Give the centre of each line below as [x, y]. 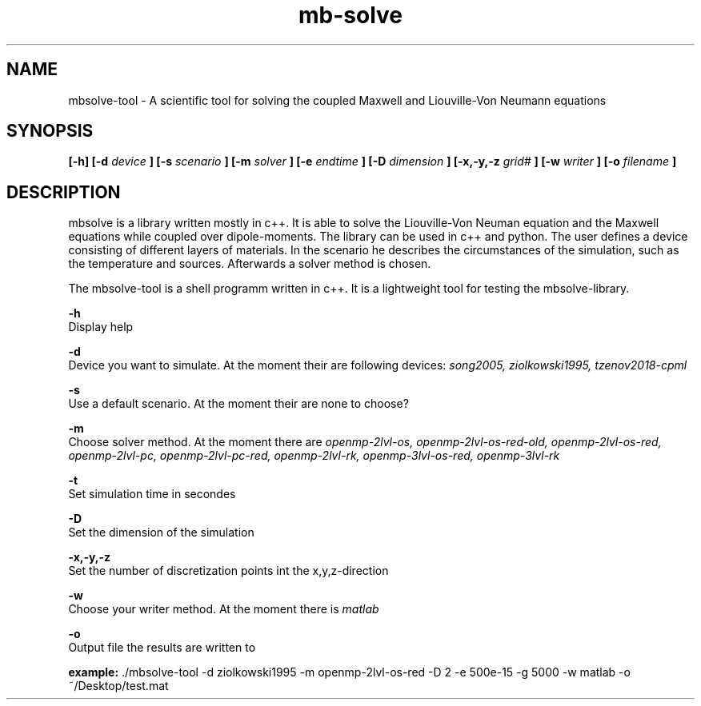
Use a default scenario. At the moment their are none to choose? [238, 404]
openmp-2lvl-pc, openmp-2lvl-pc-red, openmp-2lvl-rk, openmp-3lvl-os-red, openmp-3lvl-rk [314, 456]
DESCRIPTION [64, 192]
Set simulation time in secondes [152, 494]
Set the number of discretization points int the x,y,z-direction [228, 571]
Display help [101, 327]
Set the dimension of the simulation [161, 532]
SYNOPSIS [50, 131]
